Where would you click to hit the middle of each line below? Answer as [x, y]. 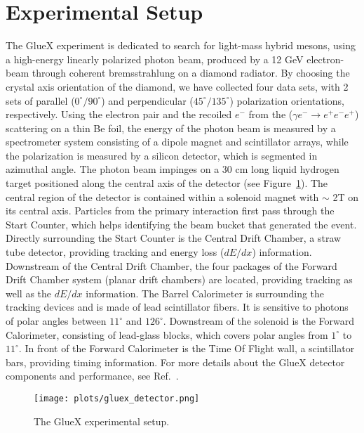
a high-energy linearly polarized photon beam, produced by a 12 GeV [155, 59]
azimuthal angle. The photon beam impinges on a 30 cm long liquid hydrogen [173, 169]
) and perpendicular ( [147, 100]
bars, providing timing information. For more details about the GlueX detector [175, 362]
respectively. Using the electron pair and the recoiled [119, 114]
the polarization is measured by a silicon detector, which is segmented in [162, 155]
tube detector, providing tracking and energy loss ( [115, 252]
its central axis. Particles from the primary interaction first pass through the [170, 211]
